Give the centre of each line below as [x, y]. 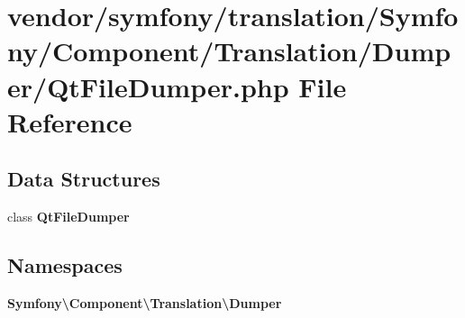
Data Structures [84, 179]
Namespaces [65, 265]
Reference [70, 121]
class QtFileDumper [68, 217]
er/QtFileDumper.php [148, 86]
